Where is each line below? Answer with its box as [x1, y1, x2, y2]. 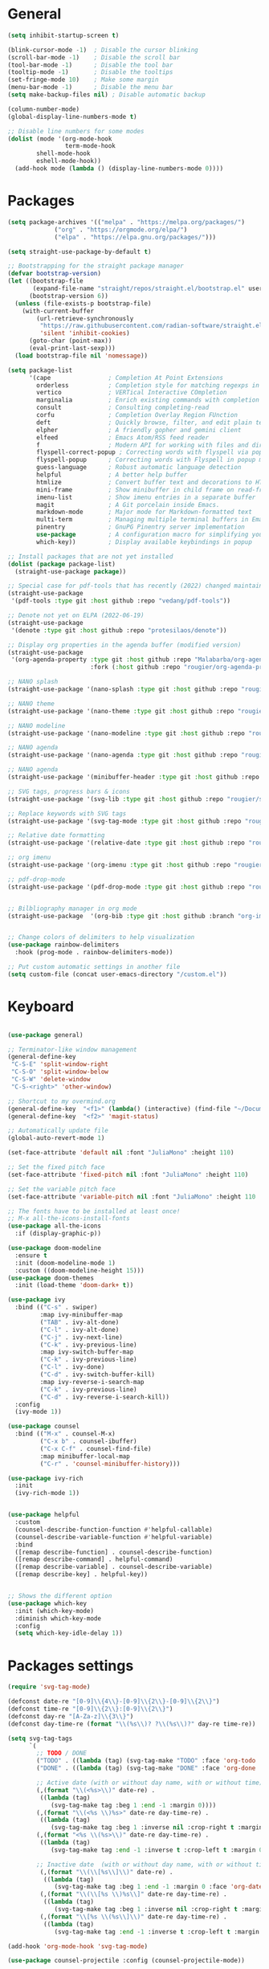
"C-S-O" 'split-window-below [10, 1068, 109, 1076]
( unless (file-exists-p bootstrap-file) [14, 299, 152, 308]
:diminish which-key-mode [14, 1614, 102, 1623]
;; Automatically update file [7, 1126, 109, 1135]
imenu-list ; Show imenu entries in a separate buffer [36, 493, 256, 501]
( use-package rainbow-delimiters [7, 941, 120, 949]
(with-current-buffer [22, 307, 94, 315]
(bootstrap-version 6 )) [28, 292, 109, 300]
